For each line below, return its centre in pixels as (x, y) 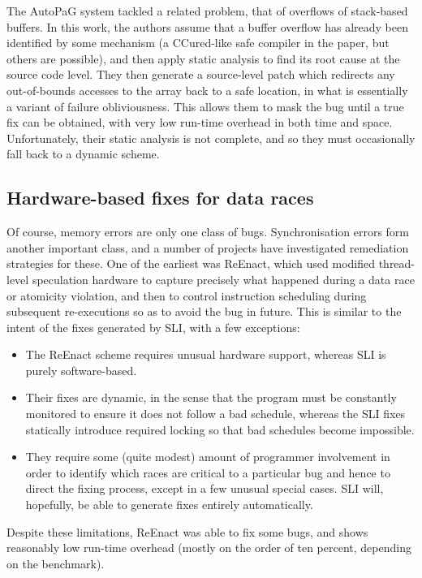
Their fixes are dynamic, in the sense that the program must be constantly (211, 397)
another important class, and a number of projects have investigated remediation (208, 247)
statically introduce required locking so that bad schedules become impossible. (220, 429)
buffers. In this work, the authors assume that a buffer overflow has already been (207, 26)
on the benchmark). (56, 563)
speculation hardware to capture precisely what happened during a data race (223, 279)
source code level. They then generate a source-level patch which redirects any (201, 74)
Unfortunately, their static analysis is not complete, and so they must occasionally (211, 138)
